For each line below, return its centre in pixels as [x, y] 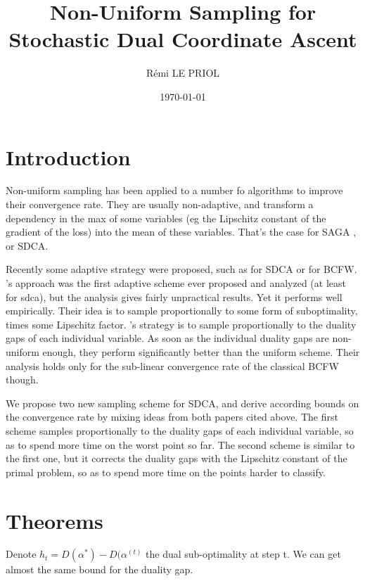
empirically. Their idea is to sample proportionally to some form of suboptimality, [182, 311]
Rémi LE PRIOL [183, 73]
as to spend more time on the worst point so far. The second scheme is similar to [180, 444]
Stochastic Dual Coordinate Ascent [183, 39]
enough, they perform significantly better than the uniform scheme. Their [201, 351]
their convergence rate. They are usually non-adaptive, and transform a [160, 204]
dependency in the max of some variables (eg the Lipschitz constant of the [166, 218]
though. [22, 379]
